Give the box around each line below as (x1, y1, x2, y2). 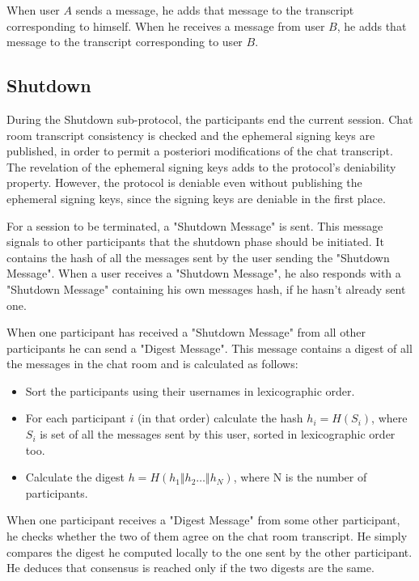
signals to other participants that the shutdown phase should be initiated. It (6, 233, 384, 250)
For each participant (25, 409, 126, 426)
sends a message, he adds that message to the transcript (75, 2, 354, 18)
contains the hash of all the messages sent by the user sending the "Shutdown (6, 248, 390, 265)
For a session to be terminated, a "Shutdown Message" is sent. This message (6, 217, 383, 234)
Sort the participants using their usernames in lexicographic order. (25, 382, 355, 399)
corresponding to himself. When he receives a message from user (6, 17, 325, 34)
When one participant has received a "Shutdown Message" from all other (6, 324, 366, 341)
